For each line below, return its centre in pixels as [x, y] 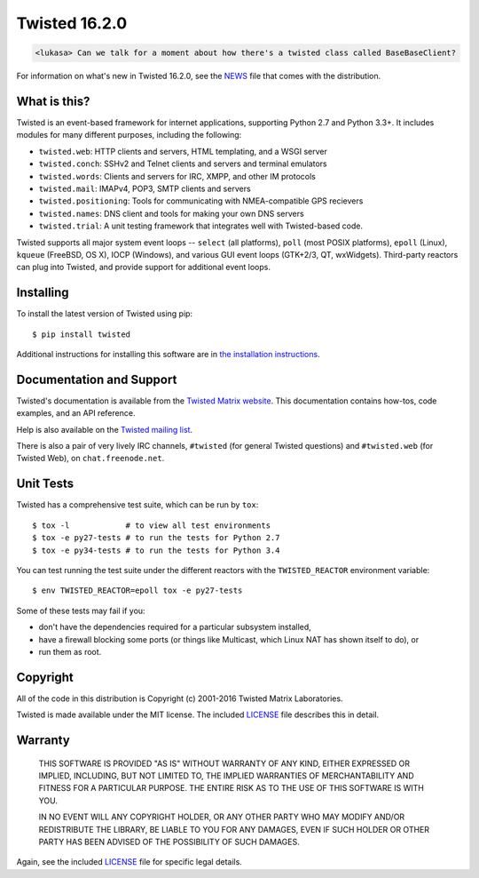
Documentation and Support [97, 379]
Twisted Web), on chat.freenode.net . [90, 459]
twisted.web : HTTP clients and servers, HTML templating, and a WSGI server [183, 151]
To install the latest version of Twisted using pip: [105, 314]
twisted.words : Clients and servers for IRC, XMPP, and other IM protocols [177, 176]
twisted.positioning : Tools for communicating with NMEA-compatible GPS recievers [201, 201]
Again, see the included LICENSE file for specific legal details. [130, 862]
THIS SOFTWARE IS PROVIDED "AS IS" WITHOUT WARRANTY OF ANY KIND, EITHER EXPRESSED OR [224, 763]
